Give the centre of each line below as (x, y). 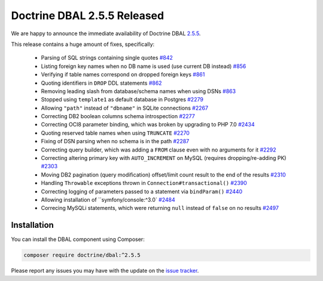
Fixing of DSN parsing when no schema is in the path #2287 (115, 141)
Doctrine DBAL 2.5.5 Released (88, 16)
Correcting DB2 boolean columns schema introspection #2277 (118, 116)
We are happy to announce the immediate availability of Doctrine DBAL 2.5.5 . (106, 33)
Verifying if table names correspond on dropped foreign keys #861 (123, 75)
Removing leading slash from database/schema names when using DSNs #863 (138, 91)
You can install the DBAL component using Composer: (78, 239)
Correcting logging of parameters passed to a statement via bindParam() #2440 (142, 192)
